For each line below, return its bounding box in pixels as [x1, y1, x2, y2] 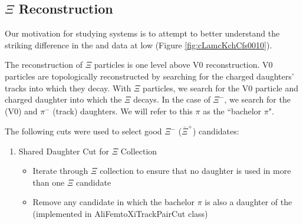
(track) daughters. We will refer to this [52, 104, 193, 117]
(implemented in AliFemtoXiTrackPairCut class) [32, 207, 208, 220]
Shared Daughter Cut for [18, 144, 109, 157]
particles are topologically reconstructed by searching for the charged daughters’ [5, 70, 294, 82]
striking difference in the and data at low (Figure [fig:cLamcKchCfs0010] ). [5, 38, 272, 51]
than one [32, 176, 65, 188]
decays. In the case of [133, 93, 210, 106]
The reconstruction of [5, 58, 83, 71]
